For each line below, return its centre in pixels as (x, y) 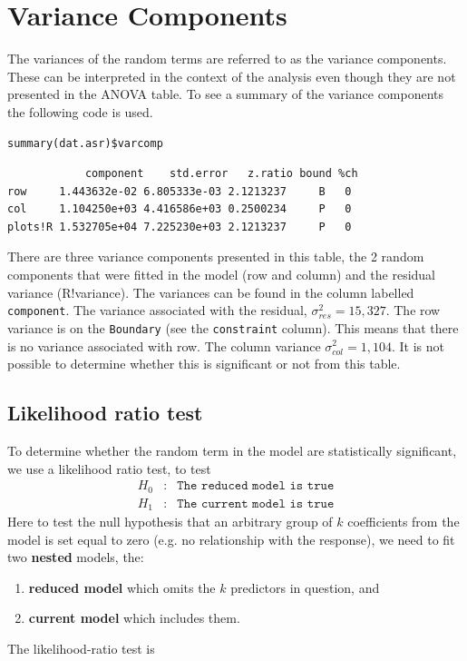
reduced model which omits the (122, 587)
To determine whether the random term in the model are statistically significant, (232, 450)
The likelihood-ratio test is (81, 649)
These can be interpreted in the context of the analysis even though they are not (232, 76)
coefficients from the (404, 522)
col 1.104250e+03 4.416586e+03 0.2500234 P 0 (180, 209)
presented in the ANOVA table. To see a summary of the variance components (226, 94)
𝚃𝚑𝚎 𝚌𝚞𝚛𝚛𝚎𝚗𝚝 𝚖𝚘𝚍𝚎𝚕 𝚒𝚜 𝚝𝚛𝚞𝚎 (256, 503)
